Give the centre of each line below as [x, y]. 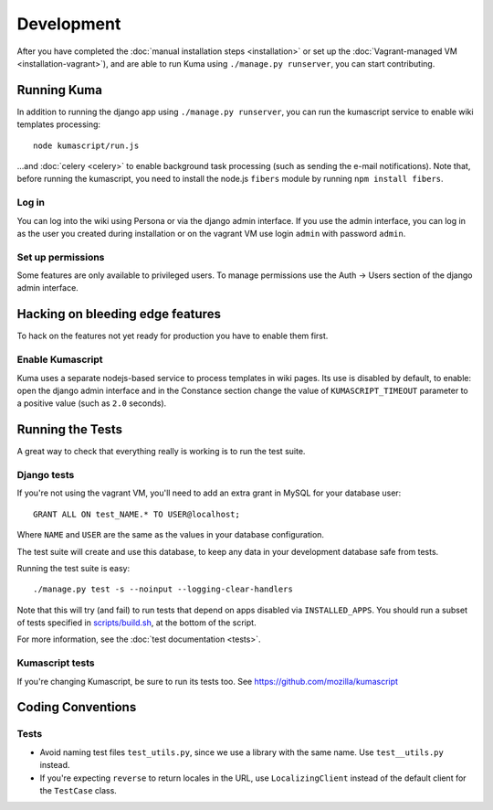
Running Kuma [59, 90]
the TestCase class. [79, 790]
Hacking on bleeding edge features [119, 314]
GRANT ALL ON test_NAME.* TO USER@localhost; [137, 514]
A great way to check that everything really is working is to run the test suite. [161, 452]
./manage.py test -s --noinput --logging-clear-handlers [163, 589]
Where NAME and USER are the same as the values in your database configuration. [170, 535]
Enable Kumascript [60, 359]
